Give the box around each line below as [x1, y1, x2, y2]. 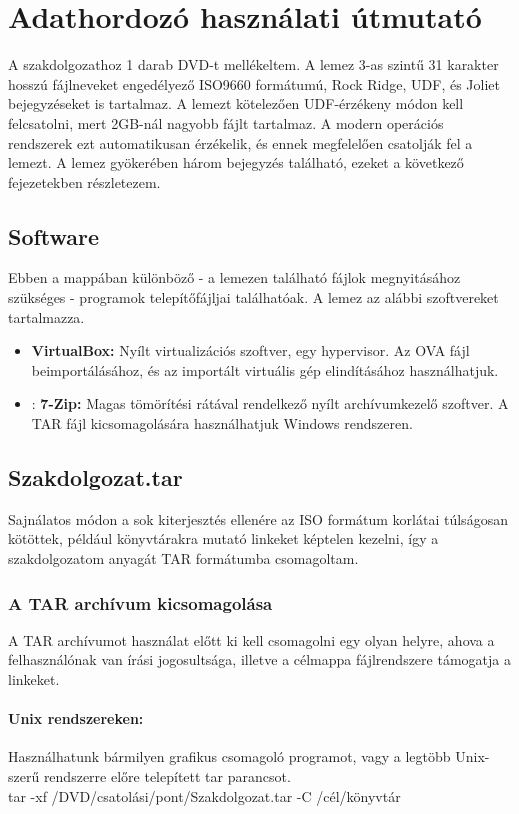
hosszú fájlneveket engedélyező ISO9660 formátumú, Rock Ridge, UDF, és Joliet [8, 73, 500, 94]
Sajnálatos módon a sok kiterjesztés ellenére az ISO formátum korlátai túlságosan [8, 508, 508, 529]
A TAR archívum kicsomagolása [8, 590, 273, 615]
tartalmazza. [8, 306, 85, 327]
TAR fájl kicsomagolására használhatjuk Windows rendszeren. [31, 413, 413, 434]
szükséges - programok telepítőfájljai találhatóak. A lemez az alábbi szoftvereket [8, 287, 499, 308]
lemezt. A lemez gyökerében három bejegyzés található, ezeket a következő [8, 152, 464, 173]
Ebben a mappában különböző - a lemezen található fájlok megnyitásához [8, 267, 461, 288]
